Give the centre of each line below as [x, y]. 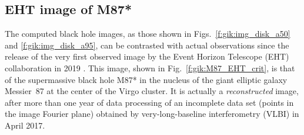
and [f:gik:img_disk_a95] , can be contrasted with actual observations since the [147, 45]
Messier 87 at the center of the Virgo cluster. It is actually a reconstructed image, [152, 91]
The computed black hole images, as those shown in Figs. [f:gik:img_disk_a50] [148, 34]
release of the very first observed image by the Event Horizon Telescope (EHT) [147, 56]
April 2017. [25, 125]
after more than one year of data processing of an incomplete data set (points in [149, 102]
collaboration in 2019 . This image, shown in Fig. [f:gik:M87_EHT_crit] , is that [150, 67]
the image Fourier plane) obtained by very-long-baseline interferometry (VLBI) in [152, 114]
